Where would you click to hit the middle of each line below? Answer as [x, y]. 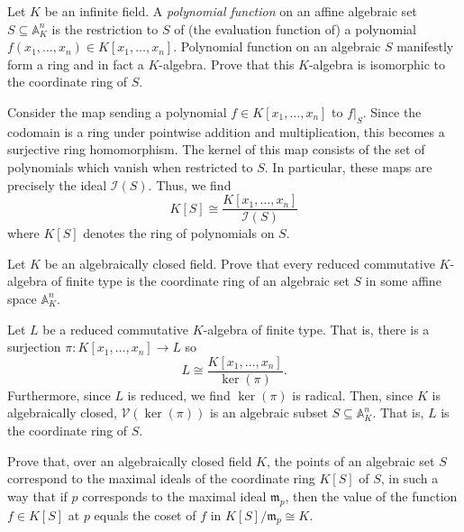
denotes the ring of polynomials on [179, 233]
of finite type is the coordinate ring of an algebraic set [200, 281]
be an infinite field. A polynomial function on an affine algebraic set [231, 11]
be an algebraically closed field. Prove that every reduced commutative [240, 263]
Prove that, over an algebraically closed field [130, 460]
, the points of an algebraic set [351, 460]
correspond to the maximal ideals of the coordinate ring [161, 478]
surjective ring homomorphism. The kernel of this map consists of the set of [216, 149]
